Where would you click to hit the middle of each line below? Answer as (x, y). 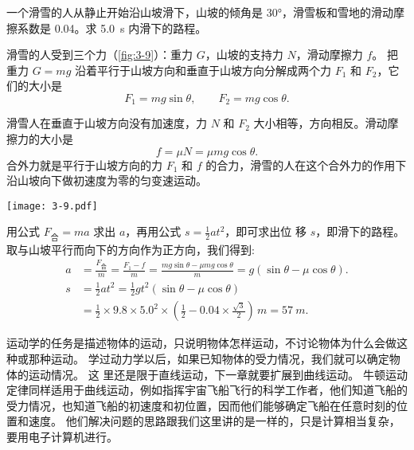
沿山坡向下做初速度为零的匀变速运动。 (107, 180)
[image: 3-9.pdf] (52, 206)
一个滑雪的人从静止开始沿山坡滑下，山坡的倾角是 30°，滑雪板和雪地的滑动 (200, 12)
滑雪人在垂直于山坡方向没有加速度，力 (107, 123)
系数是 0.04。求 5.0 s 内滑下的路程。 (112, 27)
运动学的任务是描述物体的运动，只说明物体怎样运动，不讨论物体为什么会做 (201, 343)
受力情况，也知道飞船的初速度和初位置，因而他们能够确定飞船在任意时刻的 (201, 405)
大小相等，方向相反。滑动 (320, 123)
